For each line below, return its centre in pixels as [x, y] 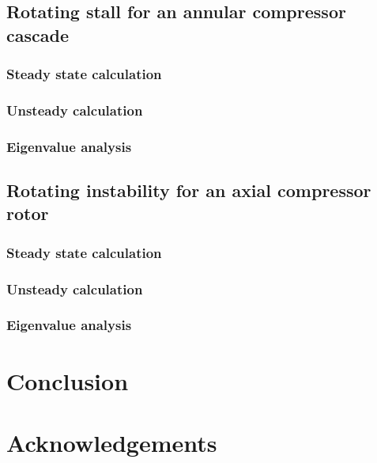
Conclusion [68, 380]
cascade [38, 34]
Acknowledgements [112, 442]
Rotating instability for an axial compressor [189, 190]
